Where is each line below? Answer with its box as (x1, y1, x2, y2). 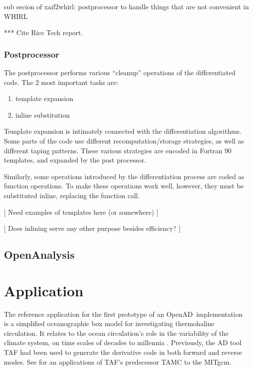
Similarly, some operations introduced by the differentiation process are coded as (4, 171, 245, 181)
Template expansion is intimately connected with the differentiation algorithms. (4, 126, 241, 136)
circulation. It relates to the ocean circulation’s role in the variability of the (4, 328, 229, 338)
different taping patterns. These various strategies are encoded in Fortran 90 (4, 145, 232, 155)
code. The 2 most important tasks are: (4, 77, 119, 87)
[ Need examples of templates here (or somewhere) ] (4, 206, 159, 217)
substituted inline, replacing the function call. (4, 190, 140, 200)
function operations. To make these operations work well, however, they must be (4, 181, 244, 191)
